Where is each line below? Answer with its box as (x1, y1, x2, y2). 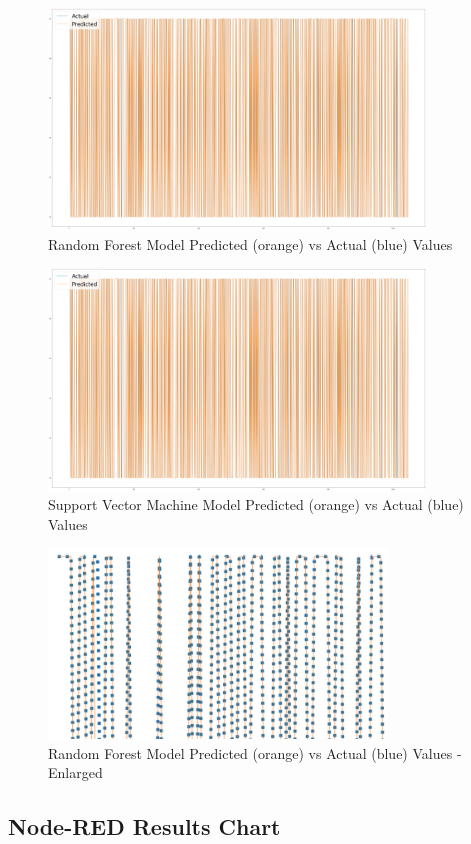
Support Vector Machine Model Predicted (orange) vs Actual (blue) (48, 494, 464, 515)
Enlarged (48, 762, 103, 783)
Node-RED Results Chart (8, 811, 281, 842)
